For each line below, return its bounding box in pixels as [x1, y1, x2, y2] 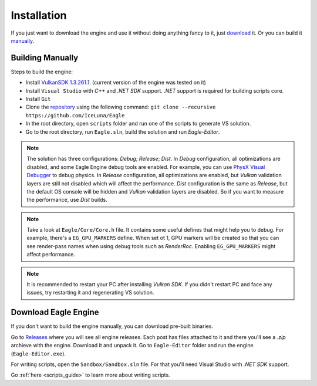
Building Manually [11, 53, 79, 63]
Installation [11, 9, 67, 22]
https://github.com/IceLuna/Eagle [25, 112, 125, 118]
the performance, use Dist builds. [26, 197, 108, 204]
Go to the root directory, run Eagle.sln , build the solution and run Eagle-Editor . [25, 128, 220, 135]
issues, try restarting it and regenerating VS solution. [26, 289, 154, 296]
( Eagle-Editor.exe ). [11, 350, 66, 357]
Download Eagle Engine [11, 307, 99, 317]
